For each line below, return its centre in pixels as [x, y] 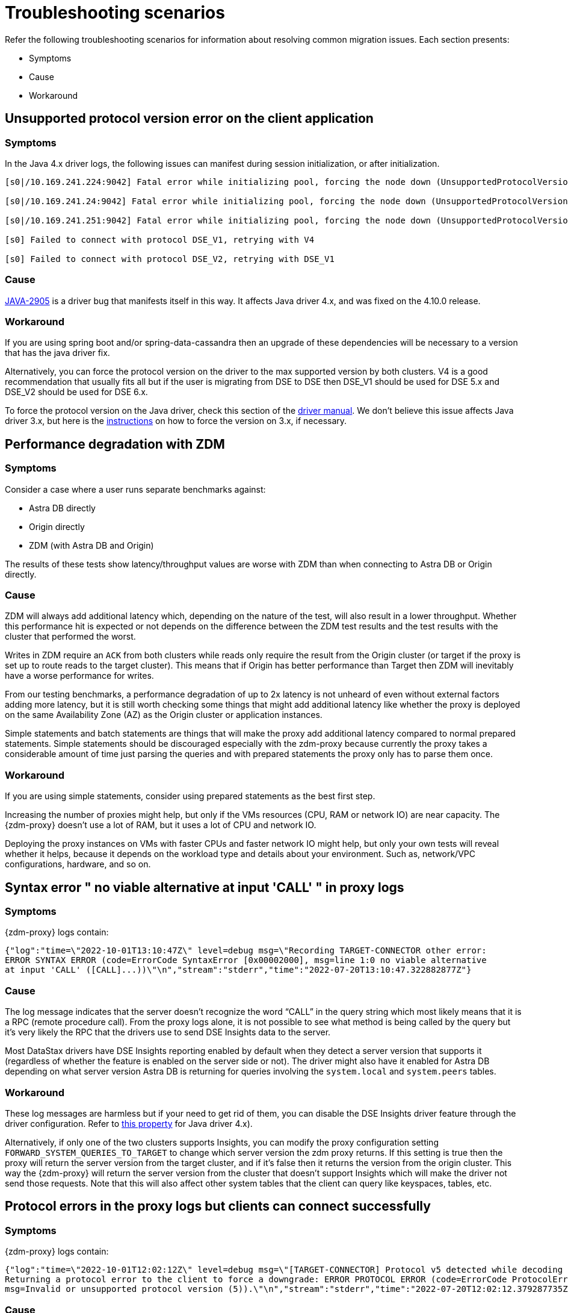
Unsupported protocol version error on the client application [189, 119]
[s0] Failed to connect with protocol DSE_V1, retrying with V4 [160, 239]
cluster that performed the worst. [70, 637]
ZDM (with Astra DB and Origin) [91, 545]
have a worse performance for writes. [79, 676]
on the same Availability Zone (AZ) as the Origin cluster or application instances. [164, 715]
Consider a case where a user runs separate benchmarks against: [135, 489]
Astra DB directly [62, 508]
